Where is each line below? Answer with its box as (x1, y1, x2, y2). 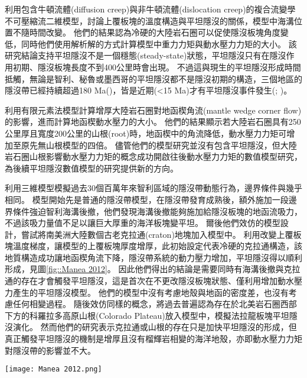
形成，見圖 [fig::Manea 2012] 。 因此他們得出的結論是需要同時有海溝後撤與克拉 (5, 263, 301, 275)
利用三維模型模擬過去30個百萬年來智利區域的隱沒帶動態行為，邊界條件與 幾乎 (5, 182, 302, 194)
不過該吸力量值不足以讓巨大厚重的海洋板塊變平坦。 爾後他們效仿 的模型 (5, 217, 280, 229)
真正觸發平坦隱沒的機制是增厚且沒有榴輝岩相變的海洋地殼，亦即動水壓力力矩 (5, 332, 302, 345)
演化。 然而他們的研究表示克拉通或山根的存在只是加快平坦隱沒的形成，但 (12, 321, 297, 333)
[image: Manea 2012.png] (5, 365, 102, 374)
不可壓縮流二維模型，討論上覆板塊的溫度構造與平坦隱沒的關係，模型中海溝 (5, 14, 294, 27)
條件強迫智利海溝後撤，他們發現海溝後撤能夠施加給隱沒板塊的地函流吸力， (12, 205, 302, 217)
